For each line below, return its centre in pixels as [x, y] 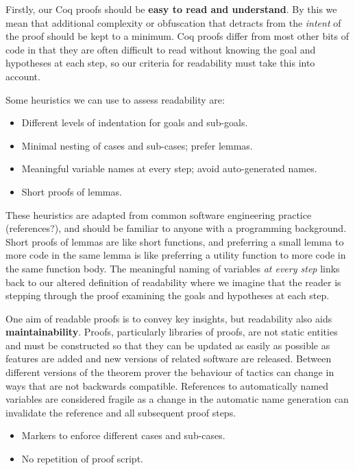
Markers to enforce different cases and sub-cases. [123, 435]
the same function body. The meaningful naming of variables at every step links [173, 268]
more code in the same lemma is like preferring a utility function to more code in [176, 255]
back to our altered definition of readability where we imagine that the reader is [173, 282]
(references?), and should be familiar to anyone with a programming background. [176, 228]
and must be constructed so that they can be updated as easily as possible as [168, 345]
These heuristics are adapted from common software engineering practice [159, 214]
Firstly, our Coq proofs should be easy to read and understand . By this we [171, 9]
